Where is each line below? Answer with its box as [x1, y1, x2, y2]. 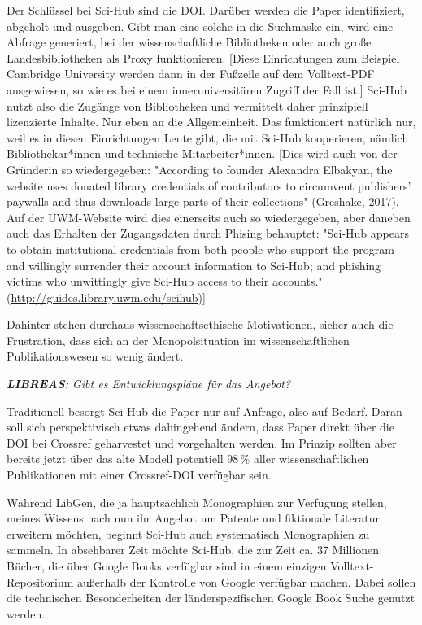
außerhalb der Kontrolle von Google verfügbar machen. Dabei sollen [77, 573, 416, 590]
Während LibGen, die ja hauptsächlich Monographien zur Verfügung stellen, [7, 493, 387, 510]
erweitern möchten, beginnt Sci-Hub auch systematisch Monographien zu [7, 525, 370, 542]
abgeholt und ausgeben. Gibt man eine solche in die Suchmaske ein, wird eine [7, 17, 394, 34]
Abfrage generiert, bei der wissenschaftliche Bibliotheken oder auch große [7, 33, 372, 50]
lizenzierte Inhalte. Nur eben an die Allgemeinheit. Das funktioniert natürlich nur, [7, 113, 416, 130]
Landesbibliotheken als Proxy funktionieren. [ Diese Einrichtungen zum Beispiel [7, 49, 400, 66]
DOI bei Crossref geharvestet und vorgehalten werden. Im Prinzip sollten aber [7, 434, 397, 451]
